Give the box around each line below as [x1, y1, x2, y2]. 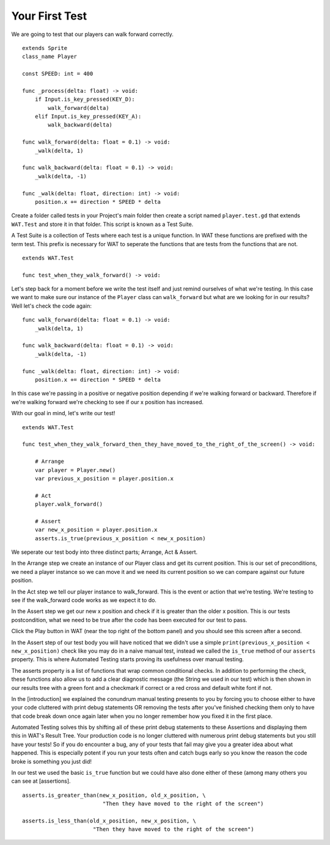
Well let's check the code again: [11, 302, 92, 310]
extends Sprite [22, 45, 68, 51]
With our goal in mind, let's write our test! [11, 410, 116, 417]
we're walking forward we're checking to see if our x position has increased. [11, 398, 204, 405]
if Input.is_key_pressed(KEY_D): [34, 96, 136, 103]
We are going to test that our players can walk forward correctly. [11, 31, 174, 38]
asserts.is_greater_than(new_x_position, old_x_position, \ [22, 791, 206, 799]
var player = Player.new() [34, 466, 116, 473]
